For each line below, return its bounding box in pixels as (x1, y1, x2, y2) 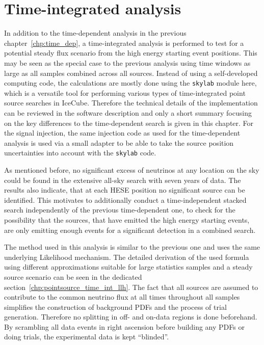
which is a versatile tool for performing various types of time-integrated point (4, 87, 246, 98)
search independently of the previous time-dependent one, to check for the (4, 204, 235, 215)
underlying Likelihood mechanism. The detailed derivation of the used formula (4, 251, 249, 262)
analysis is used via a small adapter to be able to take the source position (4, 137, 234, 148)
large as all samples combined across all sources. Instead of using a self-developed (4, 67, 258, 78)
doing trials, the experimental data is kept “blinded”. (4, 331, 169, 342)
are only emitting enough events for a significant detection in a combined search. (4, 224, 256, 235)
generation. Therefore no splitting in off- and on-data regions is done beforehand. (4, 311, 257, 322)
